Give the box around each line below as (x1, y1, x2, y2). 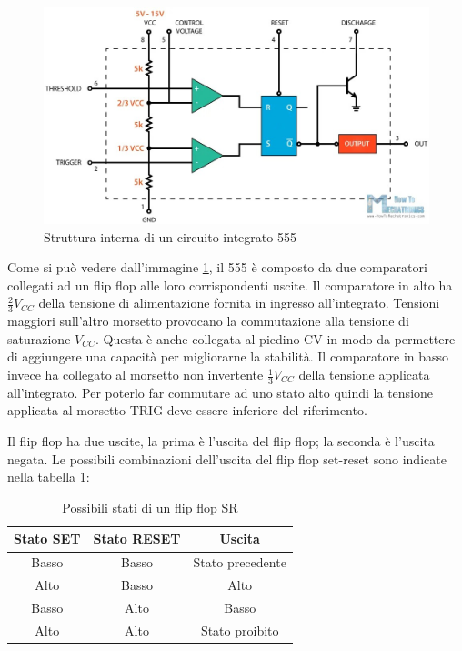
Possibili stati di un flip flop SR (62, 497, 238, 516)
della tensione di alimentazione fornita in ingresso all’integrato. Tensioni (38, 293, 440, 312)
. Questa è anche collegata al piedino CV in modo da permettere (95, 329, 456, 348)
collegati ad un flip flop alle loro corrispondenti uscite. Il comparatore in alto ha (7, 275, 453, 294)
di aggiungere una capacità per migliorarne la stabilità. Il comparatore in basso (7, 347, 449, 366)
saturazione (7, 329, 71, 348)
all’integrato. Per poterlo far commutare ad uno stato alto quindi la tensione (7, 382, 434, 402)
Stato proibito (200, 620, 279, 639)
